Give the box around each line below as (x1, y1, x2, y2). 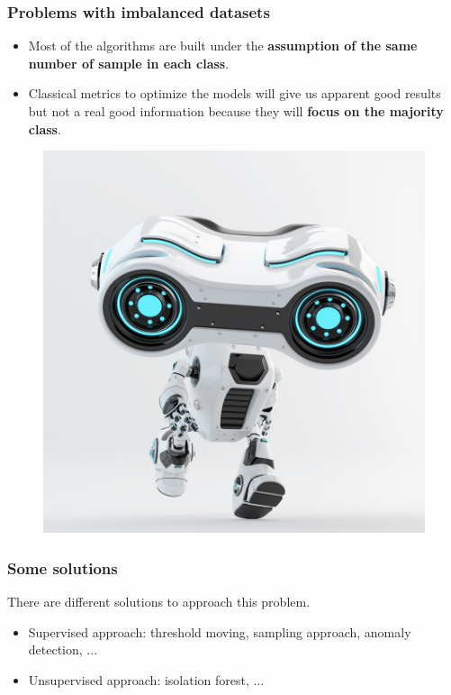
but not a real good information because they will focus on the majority (28, 102, 444, 120)
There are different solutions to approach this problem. (7, 592, 311, 610)
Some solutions (7, 556, 118, 579)
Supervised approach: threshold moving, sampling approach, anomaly (28, 622, 411, 641)
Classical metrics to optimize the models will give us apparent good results (28, 84, 441, 103)
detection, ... (28, 640, 98, 659)
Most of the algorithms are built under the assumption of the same (28, 36, 418, 55)
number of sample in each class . (28, 53, 230, 72)
